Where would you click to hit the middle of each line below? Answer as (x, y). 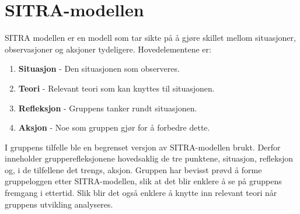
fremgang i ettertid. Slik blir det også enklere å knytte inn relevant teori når (141, 193)
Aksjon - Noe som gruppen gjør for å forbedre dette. (114, 127)
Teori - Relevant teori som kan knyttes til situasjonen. (116, 88)
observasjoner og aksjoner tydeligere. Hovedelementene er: (108, 49)
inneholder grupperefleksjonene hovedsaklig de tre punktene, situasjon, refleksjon (149, 158)
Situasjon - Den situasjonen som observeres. (99, 69)
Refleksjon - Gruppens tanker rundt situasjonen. (108, 108)
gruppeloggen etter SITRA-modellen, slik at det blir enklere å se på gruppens (143, 181)
